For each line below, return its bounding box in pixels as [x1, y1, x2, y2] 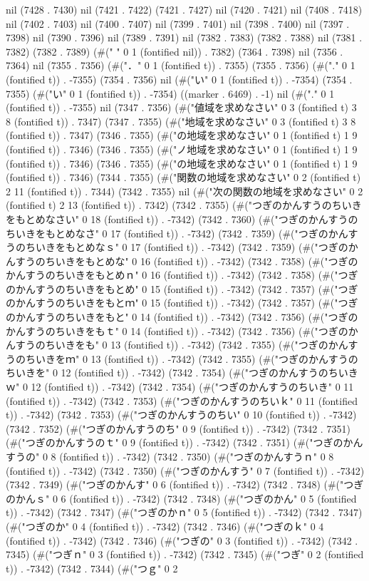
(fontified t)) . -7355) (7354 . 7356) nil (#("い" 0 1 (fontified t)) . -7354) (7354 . [6, 71, 353, 86]
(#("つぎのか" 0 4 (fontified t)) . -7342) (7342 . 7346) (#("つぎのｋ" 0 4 [6, 518, 324, 533]
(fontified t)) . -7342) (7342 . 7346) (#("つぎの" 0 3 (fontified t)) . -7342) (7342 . [6, 533, 358, 547]
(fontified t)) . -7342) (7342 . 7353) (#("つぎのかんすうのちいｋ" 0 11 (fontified [6, 393, 358, 408]
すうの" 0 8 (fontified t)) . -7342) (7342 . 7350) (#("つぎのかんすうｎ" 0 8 [6, 449, 334, 463]
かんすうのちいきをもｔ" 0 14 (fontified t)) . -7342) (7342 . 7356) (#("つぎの [6, 323, 348, 338]
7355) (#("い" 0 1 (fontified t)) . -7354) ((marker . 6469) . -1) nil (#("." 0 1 [6, 86, 335, 101]
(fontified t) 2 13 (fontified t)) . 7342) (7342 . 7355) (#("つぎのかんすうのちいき [6, 197, 362, 212]
